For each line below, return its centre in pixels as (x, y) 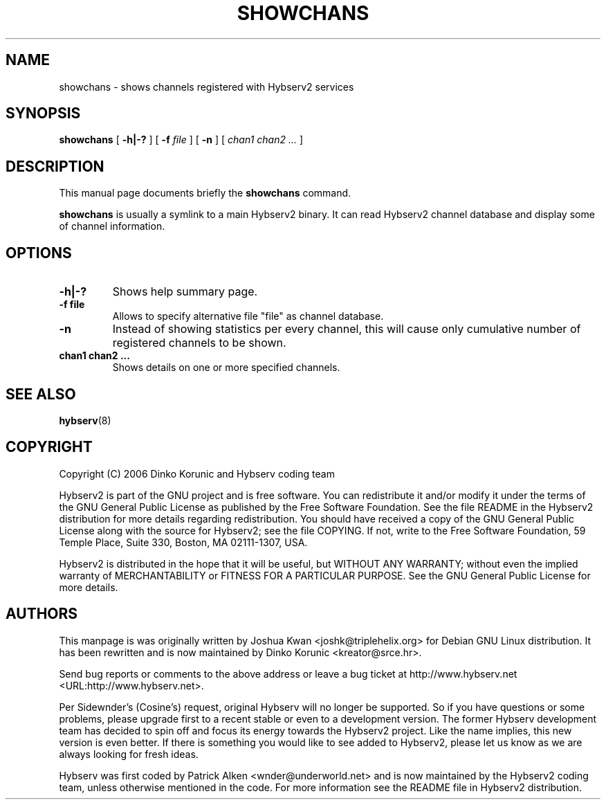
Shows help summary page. (185, 292)
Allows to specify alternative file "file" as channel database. (248, 316)
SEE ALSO (41, 394)
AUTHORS (42, 614)
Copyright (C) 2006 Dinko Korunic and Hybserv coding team (197, 473)
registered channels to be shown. (199, 343)
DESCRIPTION (55, 166)
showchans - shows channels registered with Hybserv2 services (206, 87)
